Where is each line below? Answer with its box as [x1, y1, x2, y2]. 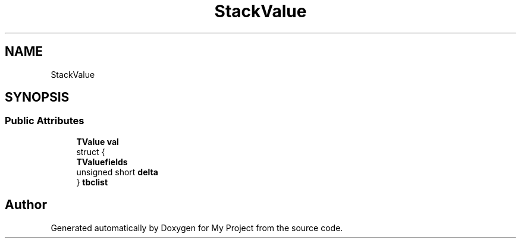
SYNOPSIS [5, 90, 70, 105]
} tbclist [76, 176, 108, 187]
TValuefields [76, 156, 128, 167]
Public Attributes [5, 115, 84, 127]
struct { [76, 146, 105, 157]
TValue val [76, 136, 119, 147]
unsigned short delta [76, 166, 158, 177]
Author [5, 197, 47, 213]
